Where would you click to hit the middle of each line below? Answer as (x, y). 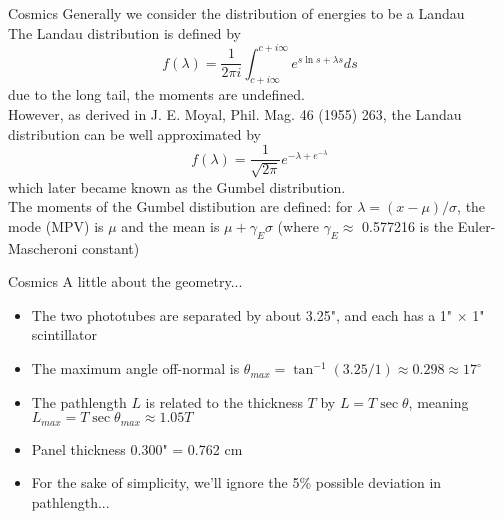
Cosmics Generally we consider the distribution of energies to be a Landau (236, 13)
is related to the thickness (224, 401)
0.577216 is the (408, 225)
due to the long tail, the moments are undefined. (156, 94)
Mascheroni (43, 247)
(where (298, 225)
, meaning (438, 401)
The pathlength (79, 401)
